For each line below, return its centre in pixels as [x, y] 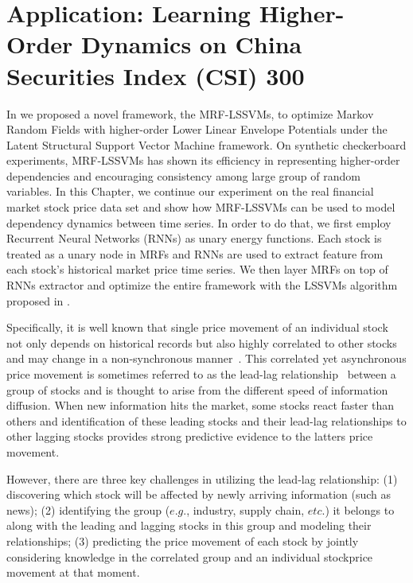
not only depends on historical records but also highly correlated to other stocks [202, 342]
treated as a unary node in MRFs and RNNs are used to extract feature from [195, 253]
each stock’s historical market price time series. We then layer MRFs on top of [197, 269]
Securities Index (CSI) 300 [156, 75]
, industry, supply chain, [245, 509]
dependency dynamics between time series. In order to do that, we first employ [199, 222]
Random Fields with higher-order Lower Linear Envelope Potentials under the [197, 129]
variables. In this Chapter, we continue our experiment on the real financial [190, 191]
